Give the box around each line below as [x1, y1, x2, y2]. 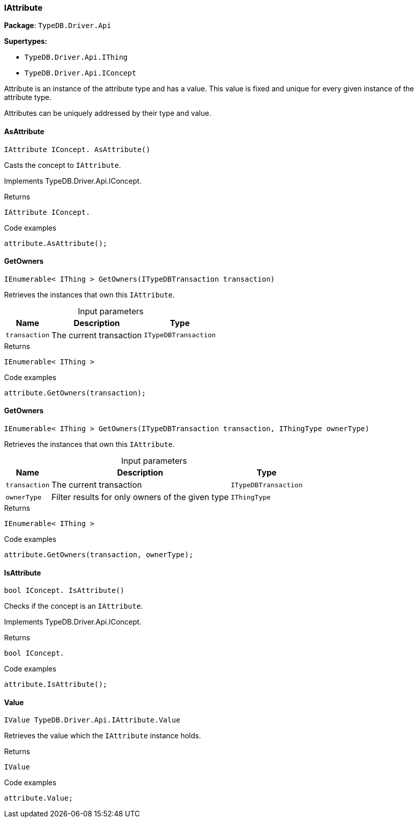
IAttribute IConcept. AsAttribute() [4, 145, 150, 154]
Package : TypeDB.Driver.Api [4, 21, 111, 30]
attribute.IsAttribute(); [4, 680, 108, 689]
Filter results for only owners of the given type [51, 492, 229, 503]
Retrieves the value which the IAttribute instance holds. [4, 731, 201, 740]
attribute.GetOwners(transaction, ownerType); [4, 551, 193, 559]
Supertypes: [4, 37, 47, 46]
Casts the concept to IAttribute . [4, 160, 121, 169]
